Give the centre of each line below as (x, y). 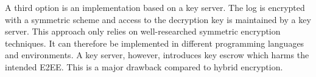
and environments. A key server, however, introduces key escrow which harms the (157, 55)
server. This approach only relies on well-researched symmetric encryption (143, 31)
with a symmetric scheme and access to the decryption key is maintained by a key (158, 19)
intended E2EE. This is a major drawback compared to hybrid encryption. (144, 66)
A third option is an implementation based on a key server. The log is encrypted (155, 7)
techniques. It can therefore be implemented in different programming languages (155, 43)
